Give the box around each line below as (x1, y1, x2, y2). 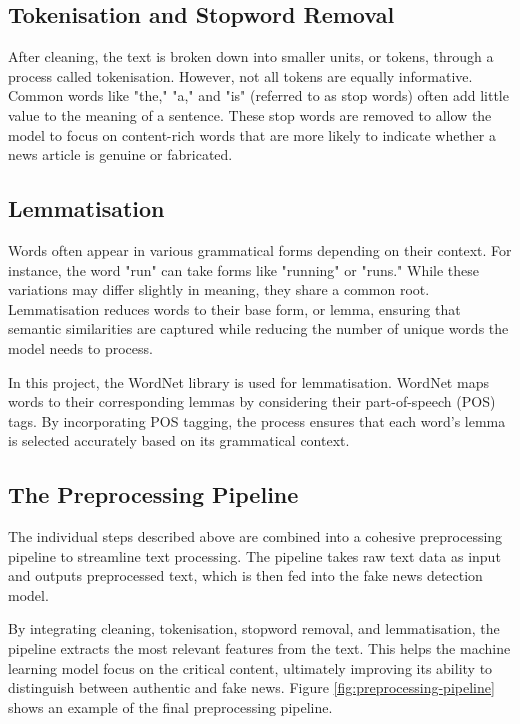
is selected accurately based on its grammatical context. (8, 430, 350, 451)
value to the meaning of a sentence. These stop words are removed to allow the (8, 104, 492, 125)
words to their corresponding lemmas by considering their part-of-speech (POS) (8, 391, 496, 412)
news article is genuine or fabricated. (8, 144, 233, 165)
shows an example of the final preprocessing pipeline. (8, 696, 333, 717)
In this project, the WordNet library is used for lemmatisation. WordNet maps (8, 371, 489, 392)
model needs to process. (8, 337, 153, 358)
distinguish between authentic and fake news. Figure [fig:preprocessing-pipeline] (8, 677, 495, 698)
